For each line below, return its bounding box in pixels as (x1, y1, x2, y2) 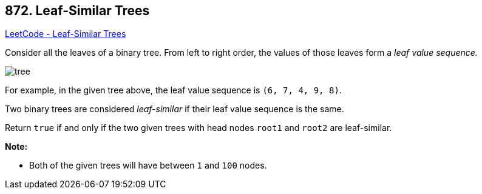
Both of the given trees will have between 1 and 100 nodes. (29, 160, 267, 171)
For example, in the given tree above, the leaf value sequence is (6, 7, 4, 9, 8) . (5, 85, 342, 96)
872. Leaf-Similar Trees (5, 3, 150, 18)
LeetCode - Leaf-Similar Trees (5, 28, 126, 39)
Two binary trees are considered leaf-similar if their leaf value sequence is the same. (5, 104, 344, 115)
